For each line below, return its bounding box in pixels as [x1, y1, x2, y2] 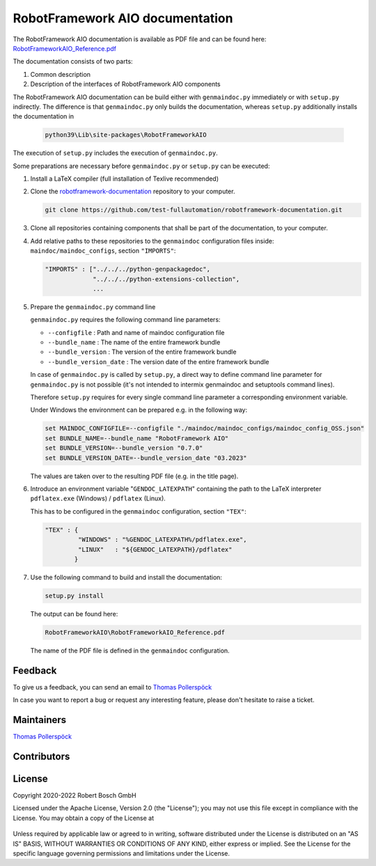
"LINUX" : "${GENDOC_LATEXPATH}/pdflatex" [77, 545, 233, 553]
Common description [30, 70, 91, 78]
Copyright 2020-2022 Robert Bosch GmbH [13, 791, 136, 799]
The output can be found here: [30, 609, 118, 618]
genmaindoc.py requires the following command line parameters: [30, 315, 221, 324]
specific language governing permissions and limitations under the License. [13, 849, 230, 858]
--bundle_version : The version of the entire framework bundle [47, 348, 237, 356]
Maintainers [13, 714, 67, 726]
